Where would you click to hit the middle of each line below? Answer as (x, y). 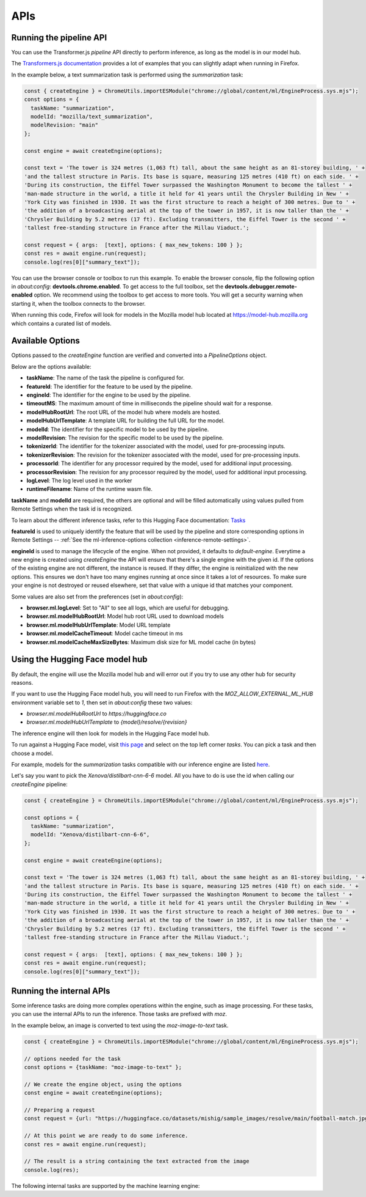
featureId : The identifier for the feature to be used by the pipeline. (109, 386)
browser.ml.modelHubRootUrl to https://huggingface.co (97, 714)
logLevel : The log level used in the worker (79, 481)
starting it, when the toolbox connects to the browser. (78, 303)
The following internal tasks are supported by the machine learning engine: (106, 1185)
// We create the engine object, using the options (103, 1084)
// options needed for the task (73, 1059)
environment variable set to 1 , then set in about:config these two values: (102, 702)
